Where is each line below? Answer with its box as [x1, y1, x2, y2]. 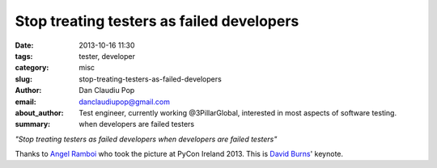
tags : [15, 51, 33, 61]
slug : [15, 73, 32, 84]
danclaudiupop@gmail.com [78, 97, 170, 107]
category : [15, 63, 49, 73]
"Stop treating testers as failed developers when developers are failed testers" [15, 134, 278, 144]
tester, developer [78, 51, 135, 61]
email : [15, 97, 36, 107]
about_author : [15, 107, 64, 117]
